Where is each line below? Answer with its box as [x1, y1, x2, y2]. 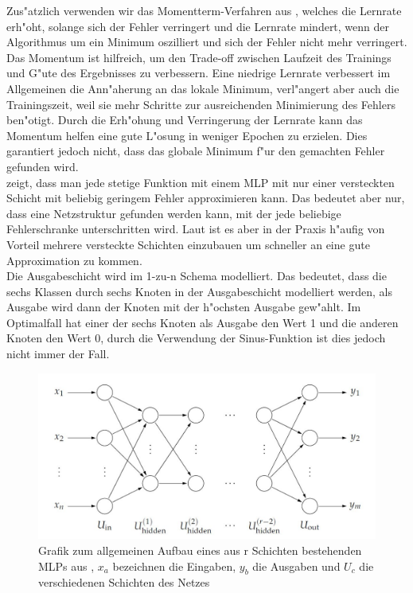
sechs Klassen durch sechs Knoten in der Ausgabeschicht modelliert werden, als [6, 283, 392, 299]
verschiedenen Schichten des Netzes [38, 574, 210, 591]
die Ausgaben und [252, 557, 341, 574]
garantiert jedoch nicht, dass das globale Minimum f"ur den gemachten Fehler [6, 142, 385, 159]
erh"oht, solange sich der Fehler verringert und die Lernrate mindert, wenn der [6, 18, 390, 34]
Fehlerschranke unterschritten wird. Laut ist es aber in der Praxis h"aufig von [6, 220, 385, 237]
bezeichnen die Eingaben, [112, 557, 236, 574]
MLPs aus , [38, 557, 95, 574]
